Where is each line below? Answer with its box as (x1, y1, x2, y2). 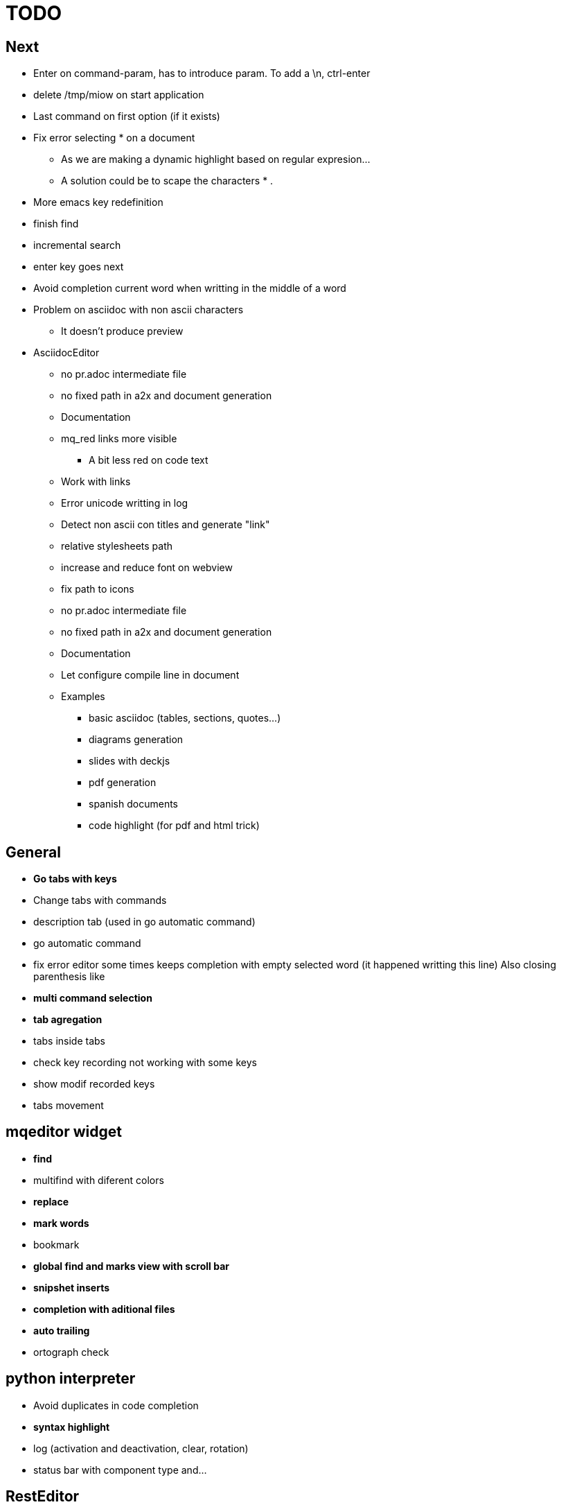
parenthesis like (33, 970, 105, 983)
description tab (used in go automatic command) (33, 916, 256, 928)
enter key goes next (33, 261, 124, 273)
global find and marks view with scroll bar (33, 1260, 230, 1272)
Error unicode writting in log (61, 497, 188, 509)
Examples (61, 690, 105, 703)
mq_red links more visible (61, 433, 177, 445)
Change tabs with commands (33, 894, 167, 907)
